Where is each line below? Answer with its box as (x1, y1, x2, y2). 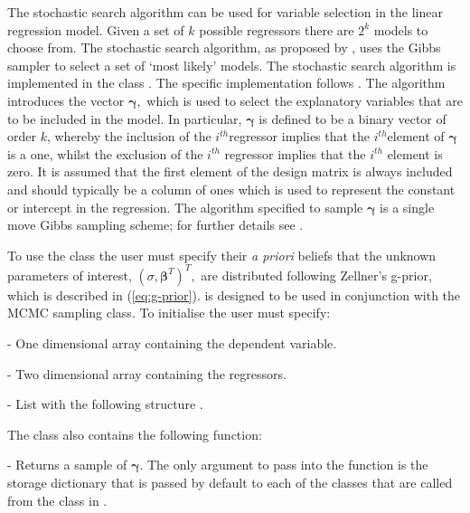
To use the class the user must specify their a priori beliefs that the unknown (7, 245, 437, 264)
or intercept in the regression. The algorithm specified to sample (7, 197, 363, 216)
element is (387, 144, 443, 163)
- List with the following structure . (7, 394, 203, 413)
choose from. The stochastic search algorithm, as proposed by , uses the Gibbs (7, 38, 441, 57)
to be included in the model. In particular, (7, 109, 242, 128)
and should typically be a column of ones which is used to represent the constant (7, 179, 456, 198)
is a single (380, 197, 435, 216)
